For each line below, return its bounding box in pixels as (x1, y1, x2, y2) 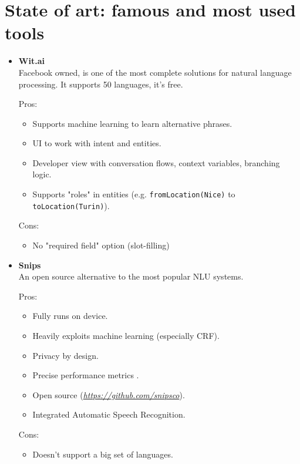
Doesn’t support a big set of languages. (32, 448, 173, 460)
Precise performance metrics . (32, 369, 139, 381)
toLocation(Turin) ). (32, 199, 110, 211)
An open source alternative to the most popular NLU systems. (18, 270, 244, 283)
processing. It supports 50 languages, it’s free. (18, 78, 183, 90)
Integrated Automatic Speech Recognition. (32, 408, 186, 421)
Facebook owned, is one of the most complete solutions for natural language (18, 66, 292, 78)
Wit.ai (18, 55, 45, 67)
